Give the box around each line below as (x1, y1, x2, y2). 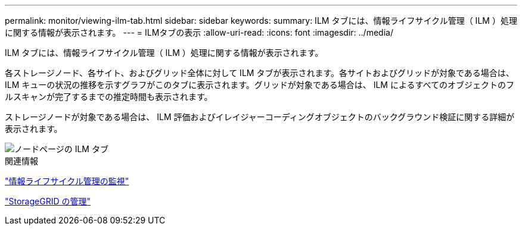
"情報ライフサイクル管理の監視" (5, 176, 129, 186)
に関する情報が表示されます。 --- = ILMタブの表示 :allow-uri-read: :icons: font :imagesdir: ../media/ (5, 27, 393, 37)
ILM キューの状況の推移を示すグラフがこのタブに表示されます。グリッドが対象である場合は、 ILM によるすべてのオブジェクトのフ (5, 80, 514, 90)
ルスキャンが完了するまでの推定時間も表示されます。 (5, 92, 213, 102)
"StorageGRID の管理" (5, 196, 91, 206)
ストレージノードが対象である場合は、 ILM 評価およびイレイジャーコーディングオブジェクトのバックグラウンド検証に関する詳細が (5, 112, 515, 122)
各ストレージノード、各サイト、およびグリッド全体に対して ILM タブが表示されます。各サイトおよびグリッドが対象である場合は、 (5, 68, 514, 78)
